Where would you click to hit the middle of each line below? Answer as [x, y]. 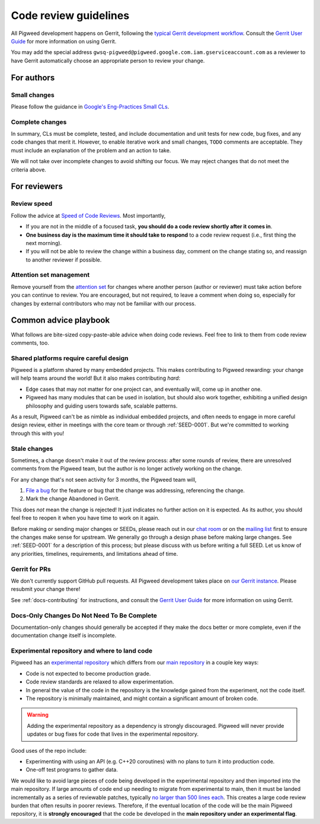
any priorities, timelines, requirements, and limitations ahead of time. [95, 553]
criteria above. [29, 170]
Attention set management [50, 275]
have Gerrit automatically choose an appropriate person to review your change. [108, 61]
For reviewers [37, 187]
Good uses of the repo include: [49, 750]
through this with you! [38, 433]
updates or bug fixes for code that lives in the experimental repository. [113, 734]
